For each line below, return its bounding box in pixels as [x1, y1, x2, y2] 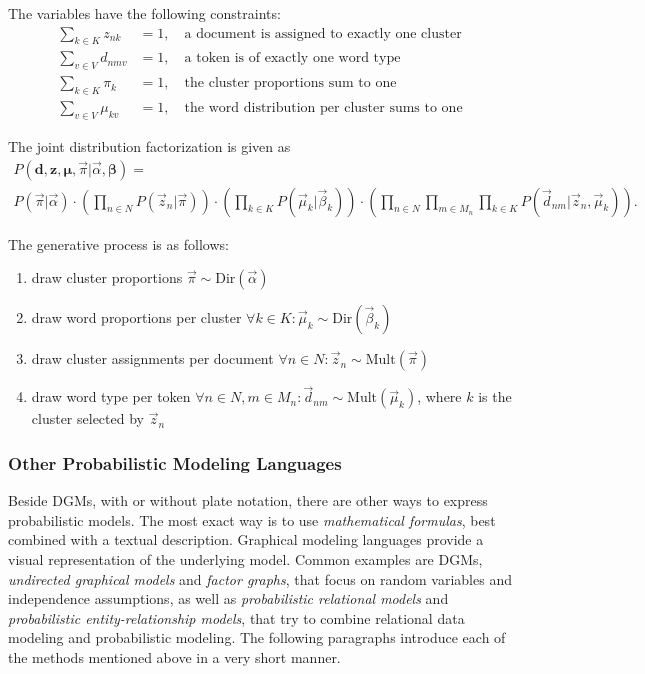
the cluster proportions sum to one [184, 76, 397, 91]
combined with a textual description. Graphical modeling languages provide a [8, 529, 484, 550]
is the [478, 386, 512, 407]
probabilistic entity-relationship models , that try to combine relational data [8, 607, 465, 628]
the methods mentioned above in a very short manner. [8, 646, 341, 667]
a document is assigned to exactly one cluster [184, 26, 462, 41]
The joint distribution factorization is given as [8, 135, 291, 156]
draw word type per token [31, 386, 191, 407]
